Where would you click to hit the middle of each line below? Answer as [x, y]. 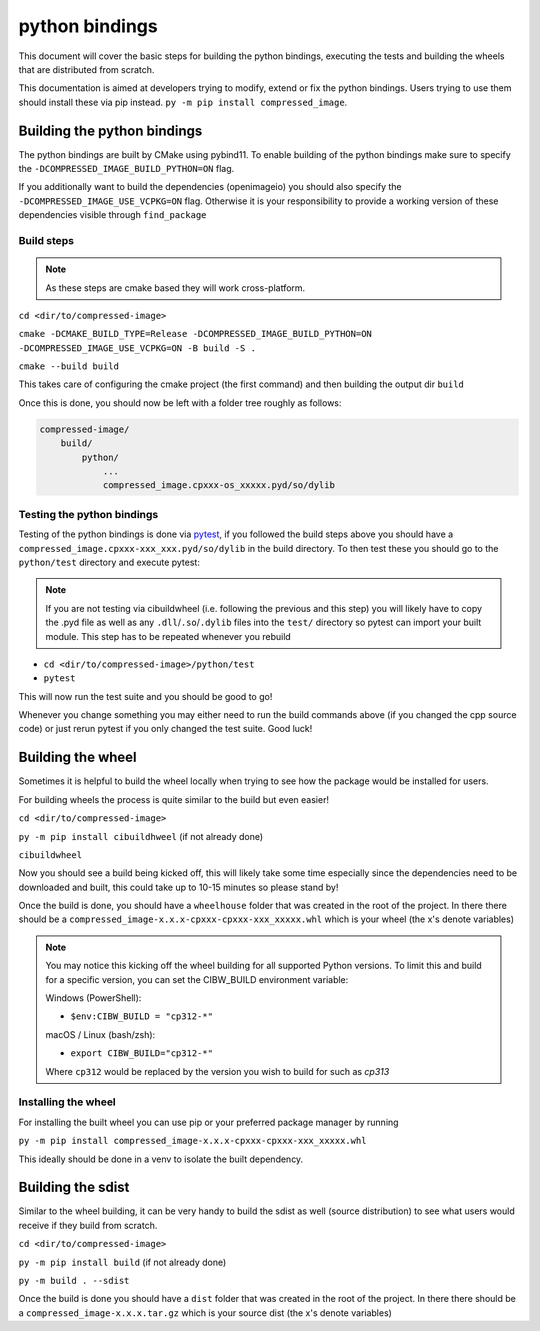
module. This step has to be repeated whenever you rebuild [168, 636]
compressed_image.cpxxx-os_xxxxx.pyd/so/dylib [218, 485]
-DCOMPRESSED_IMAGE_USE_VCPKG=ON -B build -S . [137, 348]
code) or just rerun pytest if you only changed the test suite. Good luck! [165, 729]
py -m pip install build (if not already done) [122, 1262]
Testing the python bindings [88, 514]
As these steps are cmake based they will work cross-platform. [175, 287]
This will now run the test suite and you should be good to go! [145, 696]
